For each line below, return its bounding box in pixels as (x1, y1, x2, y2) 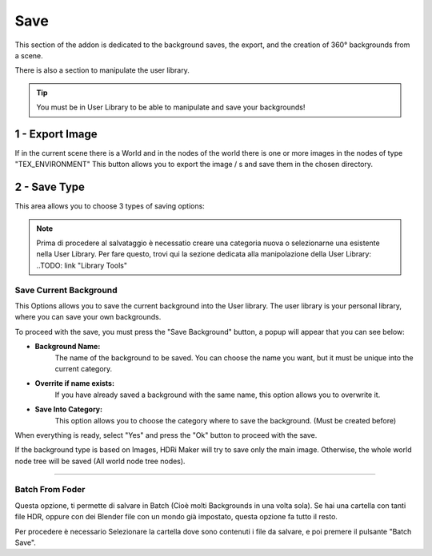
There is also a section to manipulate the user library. (14, 66, 190, 75)
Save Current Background (14, 284, 118, 296)
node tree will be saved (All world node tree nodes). (14, 456, 186, 466)
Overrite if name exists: (34, 379, 115, 388)
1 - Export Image (14, 127, 98, 141)
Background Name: (34, 342, 101, 351)
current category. (54, 363, 113, 373)
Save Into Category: (34, 404, 103, 415)
